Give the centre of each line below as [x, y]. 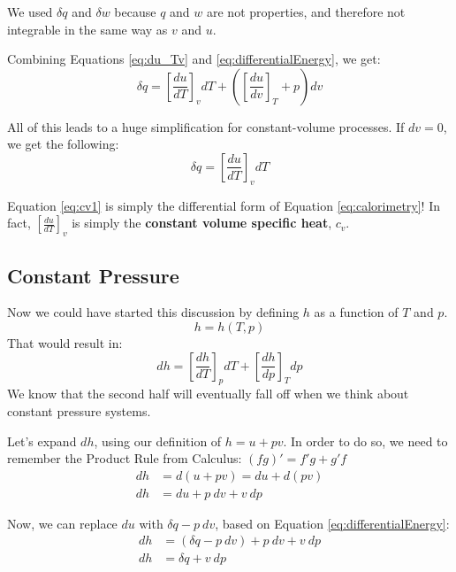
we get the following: [63, 144]
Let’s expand [42, 441]
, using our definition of [158, 441]
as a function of [356, 312]
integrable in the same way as [87, 29]
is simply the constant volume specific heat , [202, 223]
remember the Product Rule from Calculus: [125, 458]
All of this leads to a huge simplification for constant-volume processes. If [206, 126]
